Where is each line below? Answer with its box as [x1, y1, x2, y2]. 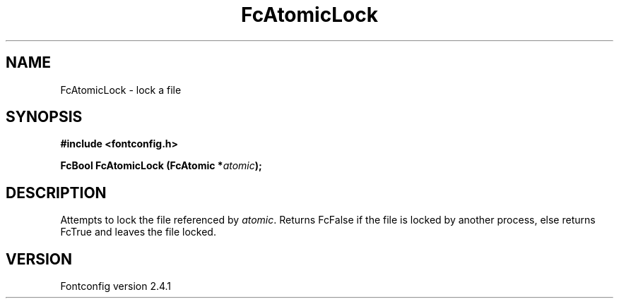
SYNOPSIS [6, 108, 83, 126]
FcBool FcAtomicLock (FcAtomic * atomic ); [60, 159, 262, 172]
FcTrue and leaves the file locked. [60, 226, 216, 238]
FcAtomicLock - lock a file [60, 83, 182, 96]
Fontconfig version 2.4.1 [60, 280, 172, 293]
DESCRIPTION [6, 183, 107, 202]
